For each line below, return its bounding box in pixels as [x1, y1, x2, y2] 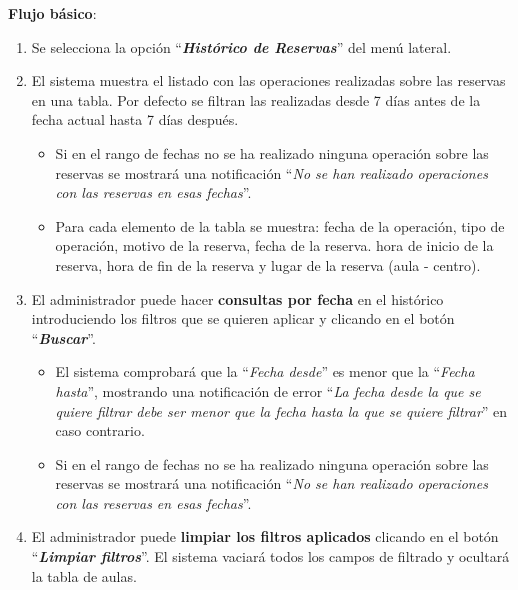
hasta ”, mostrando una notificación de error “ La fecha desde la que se [55, 380, 481, 401]
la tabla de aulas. [31, 565, 137, 586]
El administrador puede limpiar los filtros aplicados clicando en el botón [31, 526, 499, 547]
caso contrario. [55, 420, 145, 441]
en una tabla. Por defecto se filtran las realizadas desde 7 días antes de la [31, 89, 481, 110]
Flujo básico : [8, 3, 97, 23]
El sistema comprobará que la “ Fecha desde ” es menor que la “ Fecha [55, 361, 475, 382]
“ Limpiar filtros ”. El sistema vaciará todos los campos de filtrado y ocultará [31, 546, 510, 567]
